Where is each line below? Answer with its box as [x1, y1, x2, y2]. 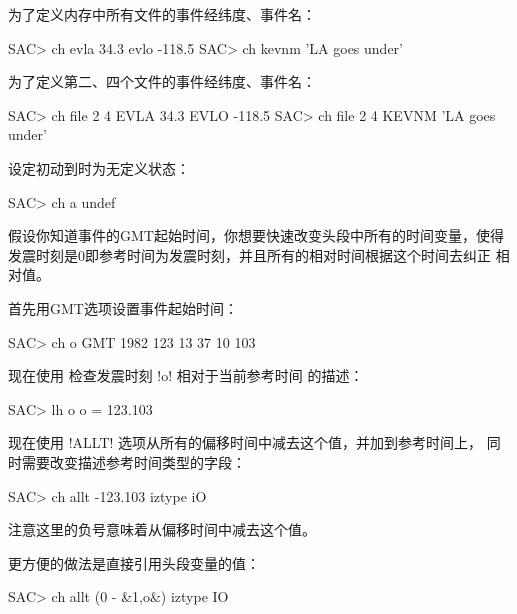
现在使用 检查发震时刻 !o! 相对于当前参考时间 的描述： [8, 365, 364, 386]
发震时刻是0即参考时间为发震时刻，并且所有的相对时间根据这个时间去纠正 [8, 244, 491, 265]
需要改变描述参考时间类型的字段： [21, 451, 246, 472]
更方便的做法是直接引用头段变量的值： [8, 552, 260, 573]
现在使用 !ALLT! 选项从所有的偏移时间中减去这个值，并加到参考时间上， [8, 432, 483, 453]
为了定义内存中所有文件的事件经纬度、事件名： [8, 4, 316, 24]
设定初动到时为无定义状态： [8, 157, 190, 178]
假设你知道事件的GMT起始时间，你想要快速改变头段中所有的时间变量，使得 [8, 225, 504, 246]
